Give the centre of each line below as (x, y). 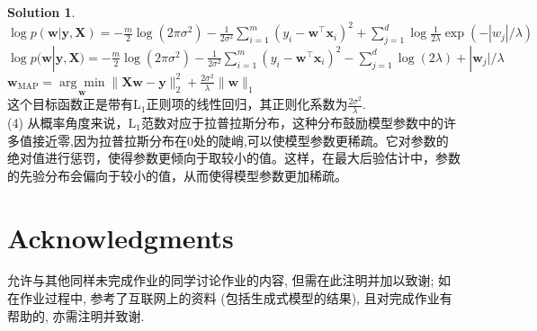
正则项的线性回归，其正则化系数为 (247, 104)
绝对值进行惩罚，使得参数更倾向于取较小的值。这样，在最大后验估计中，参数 (234, 158)
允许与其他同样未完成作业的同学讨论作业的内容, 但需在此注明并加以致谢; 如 (229, 280)
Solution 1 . (41, 12)
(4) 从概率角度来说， (68, 122)
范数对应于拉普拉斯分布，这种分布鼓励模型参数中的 (292, 122)
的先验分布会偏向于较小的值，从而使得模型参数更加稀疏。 (177, 175)
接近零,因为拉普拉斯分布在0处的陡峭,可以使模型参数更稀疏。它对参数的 (240, 140)
